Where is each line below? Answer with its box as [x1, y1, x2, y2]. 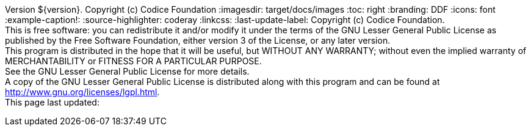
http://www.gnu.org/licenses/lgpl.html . [5, 87, 160, 97]
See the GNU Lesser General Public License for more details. [5, 66, 250, 76]
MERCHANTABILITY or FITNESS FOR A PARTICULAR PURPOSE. [5, 56, 262, 66]
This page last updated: [5, 97, 99, 107]
